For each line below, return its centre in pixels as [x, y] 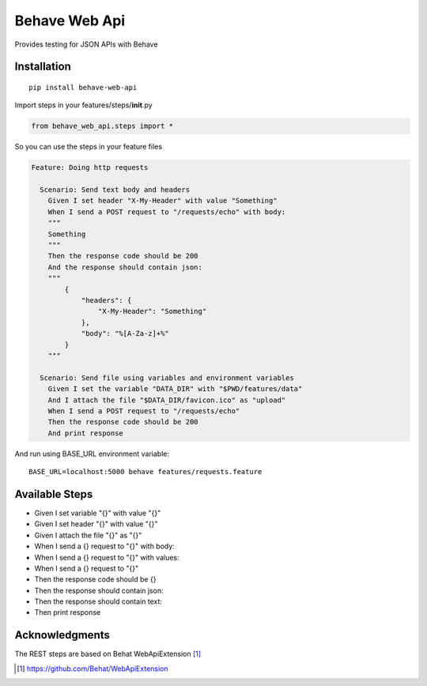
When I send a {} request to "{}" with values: [107, 557]
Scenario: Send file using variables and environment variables [167, 378]
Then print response [68, 612]
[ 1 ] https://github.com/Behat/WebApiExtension [93, 669]
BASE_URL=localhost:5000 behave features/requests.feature [145, 472]
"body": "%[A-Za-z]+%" [125, 334]
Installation [43, 67]
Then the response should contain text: [98, 601]
